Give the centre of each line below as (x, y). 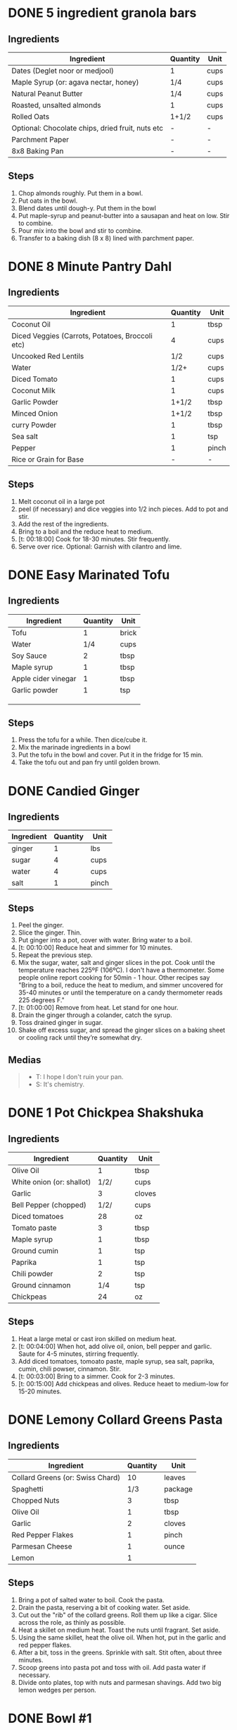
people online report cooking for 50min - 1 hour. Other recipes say (114, 978)
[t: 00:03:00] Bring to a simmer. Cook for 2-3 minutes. (96, 1376)
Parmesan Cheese (42, 1546)
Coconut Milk (33, 390)
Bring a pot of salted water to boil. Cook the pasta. (91, 1599)
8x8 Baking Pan (38, 151)
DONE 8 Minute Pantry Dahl (90, 267)
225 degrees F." (41, 1000)
